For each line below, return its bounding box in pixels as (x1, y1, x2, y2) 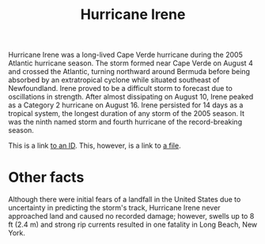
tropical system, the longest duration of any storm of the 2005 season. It (8, 109, 245, 118)
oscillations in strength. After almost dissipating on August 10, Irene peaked (8, 92, 254, 102)
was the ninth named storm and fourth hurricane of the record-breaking (8, 117, 243, 127)
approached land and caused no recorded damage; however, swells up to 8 (8, 212, 255, 221)
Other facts (8, 168, 85, 186)
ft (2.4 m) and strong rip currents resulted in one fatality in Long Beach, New (8, 220, 258, 230)
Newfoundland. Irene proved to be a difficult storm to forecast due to (8, 84, 233, 93)
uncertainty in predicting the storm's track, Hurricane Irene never (8, 203, 221, 212)
